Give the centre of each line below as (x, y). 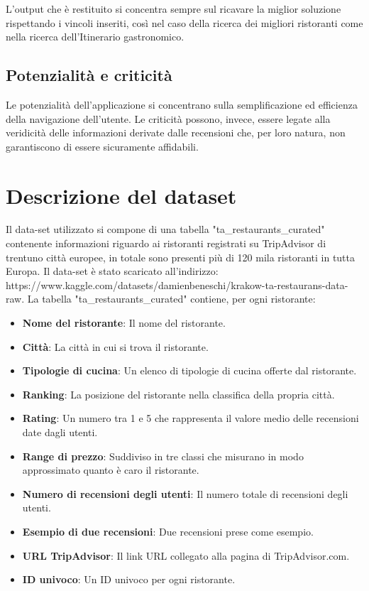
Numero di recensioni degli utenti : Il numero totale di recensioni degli (185, 493)
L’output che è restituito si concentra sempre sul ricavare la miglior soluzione (174, 9)
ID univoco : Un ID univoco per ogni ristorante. (129, 579)
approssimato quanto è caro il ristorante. (111, 470)
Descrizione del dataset (121, 195)
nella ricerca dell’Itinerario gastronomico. (95, 37)
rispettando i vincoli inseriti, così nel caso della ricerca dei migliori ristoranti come (184, 22)
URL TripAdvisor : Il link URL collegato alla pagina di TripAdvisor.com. (186, 555)
